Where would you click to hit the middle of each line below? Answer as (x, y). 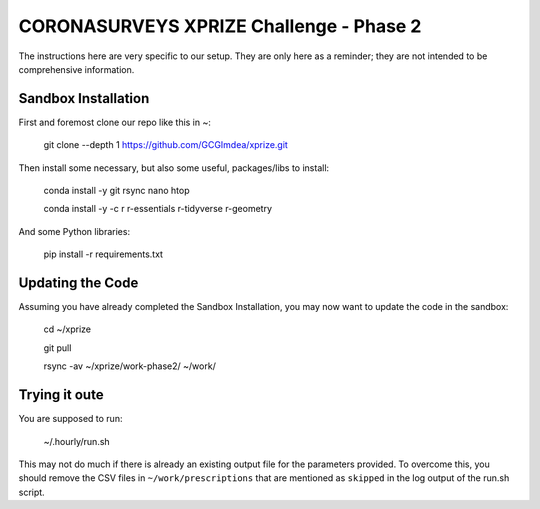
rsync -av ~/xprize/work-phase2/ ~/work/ (130, 366)
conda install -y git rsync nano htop (116, 191)
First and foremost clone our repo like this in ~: (115, 122)
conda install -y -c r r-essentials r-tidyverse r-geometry (158, 209)
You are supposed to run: (70, 419)
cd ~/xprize (67, 329)
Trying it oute (61, 395)
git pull (57, 347)
